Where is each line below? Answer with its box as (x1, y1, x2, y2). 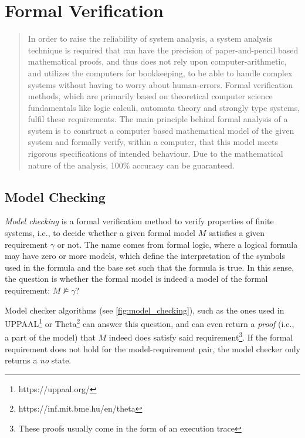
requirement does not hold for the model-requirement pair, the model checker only (5, 342, 300, 355)
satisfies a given (208, 227, 265, 239)
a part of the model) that (5, 331, 96, 343)
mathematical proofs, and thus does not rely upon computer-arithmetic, (28, 55, 287, 68)
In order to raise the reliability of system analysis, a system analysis (28, 32, 272, 45)
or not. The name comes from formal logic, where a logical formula (57, 238, 298, 250)
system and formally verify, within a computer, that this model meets (28, 136, 279, 148)
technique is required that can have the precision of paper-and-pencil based (28, 43, 299, 56)
